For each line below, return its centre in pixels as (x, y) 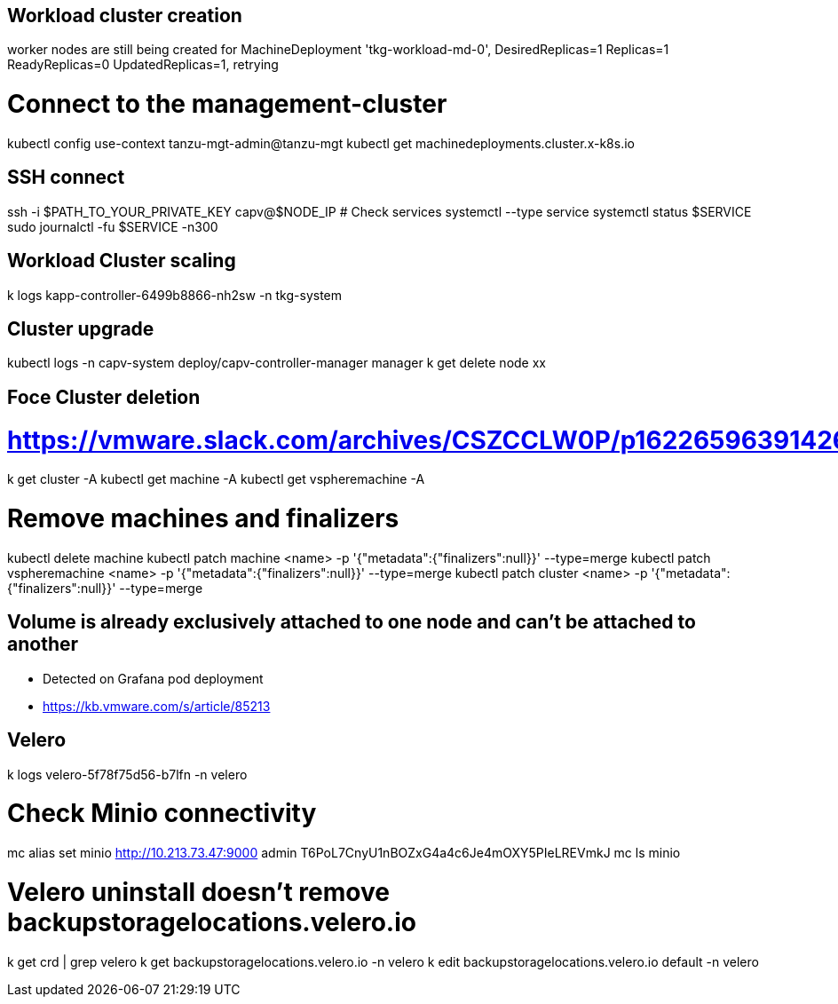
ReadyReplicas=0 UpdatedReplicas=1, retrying (143, 65)
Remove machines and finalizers (203, 519)
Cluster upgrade (81, 329)
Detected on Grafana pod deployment (153, 678)
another (43, 644)
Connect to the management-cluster (227, 104)
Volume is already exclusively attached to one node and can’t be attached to (352, 622)
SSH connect (66, 178)
